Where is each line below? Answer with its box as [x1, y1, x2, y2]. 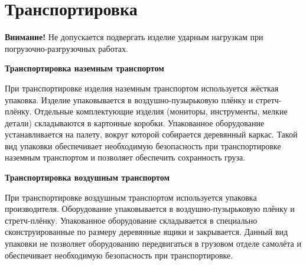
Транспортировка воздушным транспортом [5, 171, 170, 184]
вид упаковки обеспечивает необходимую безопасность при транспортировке [5, 139, 281, 152]
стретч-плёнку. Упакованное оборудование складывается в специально [5, 214, 258, 226]
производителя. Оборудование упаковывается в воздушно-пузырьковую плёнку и [5, 202, 295, 215]
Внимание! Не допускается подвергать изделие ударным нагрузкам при [5, 31, 263, 43]
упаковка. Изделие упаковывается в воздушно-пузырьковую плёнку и [5, 93, 253, 106]
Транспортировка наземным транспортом [5, 62, 164, 74]
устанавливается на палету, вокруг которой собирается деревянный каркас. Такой [5, 128, 298, 140]
